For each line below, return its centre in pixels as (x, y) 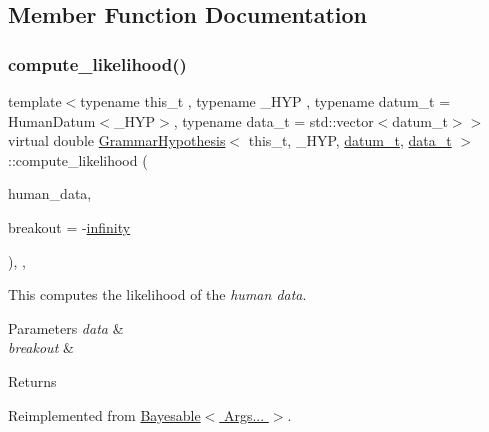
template (35, 101)
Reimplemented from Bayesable (104, 414)
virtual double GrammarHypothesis (117, 140)
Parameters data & (66, 327)
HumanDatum (52, 120)
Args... (244, 414)
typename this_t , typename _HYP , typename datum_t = (265, 101)
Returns (32, 380)
